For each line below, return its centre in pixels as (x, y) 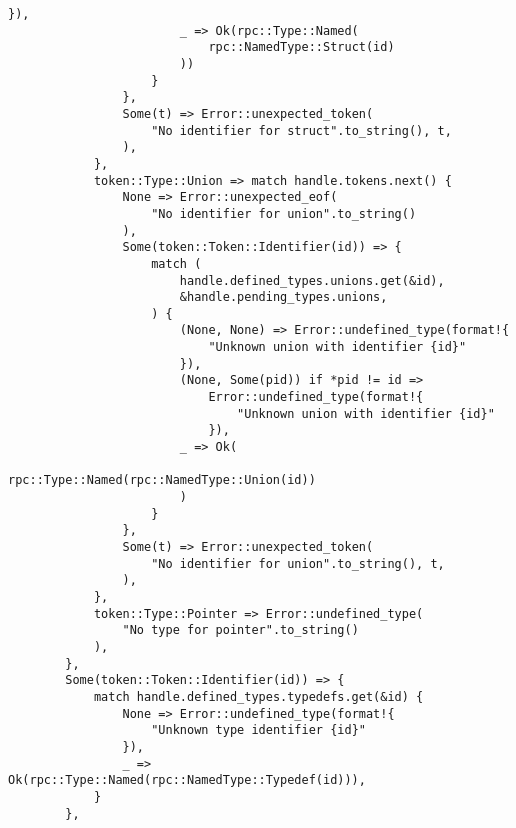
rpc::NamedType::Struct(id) (301, 47)
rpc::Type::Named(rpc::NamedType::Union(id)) (162, 480)
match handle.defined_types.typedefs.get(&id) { (258, 696)
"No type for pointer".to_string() (240, 630)
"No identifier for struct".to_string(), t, (301, 130)
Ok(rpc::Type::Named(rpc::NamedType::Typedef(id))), (187, 780)
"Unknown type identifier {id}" (258, 730)
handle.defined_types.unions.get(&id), (312, 280)
